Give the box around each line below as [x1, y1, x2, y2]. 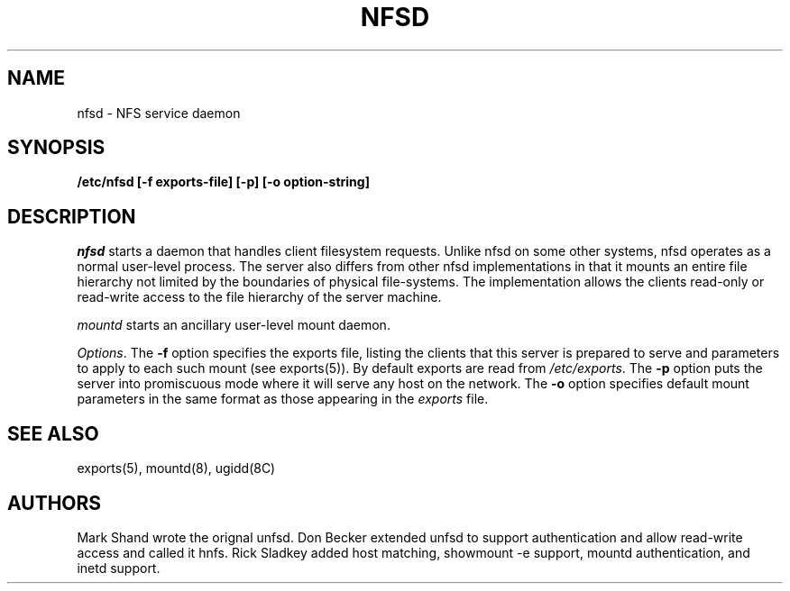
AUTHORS [7, 491, 102, 514]
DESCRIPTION [7, 205, 136, 228]
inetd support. [77, 559, 161, 576]
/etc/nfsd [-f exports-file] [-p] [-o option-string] [77, 174, 370, 190]
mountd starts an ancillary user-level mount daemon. [77, 317, 390, 333]
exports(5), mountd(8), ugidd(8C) [77, 460, 276, 477]
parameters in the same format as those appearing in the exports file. [77, 391, 489, 407]
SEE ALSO [7, 422, 99, 445]
